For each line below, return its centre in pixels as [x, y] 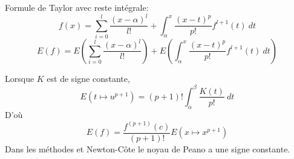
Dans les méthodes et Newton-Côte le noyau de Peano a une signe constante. [148, 148]
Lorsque [20, 78]
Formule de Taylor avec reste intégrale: [77, 7]
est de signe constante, [88, 78]
